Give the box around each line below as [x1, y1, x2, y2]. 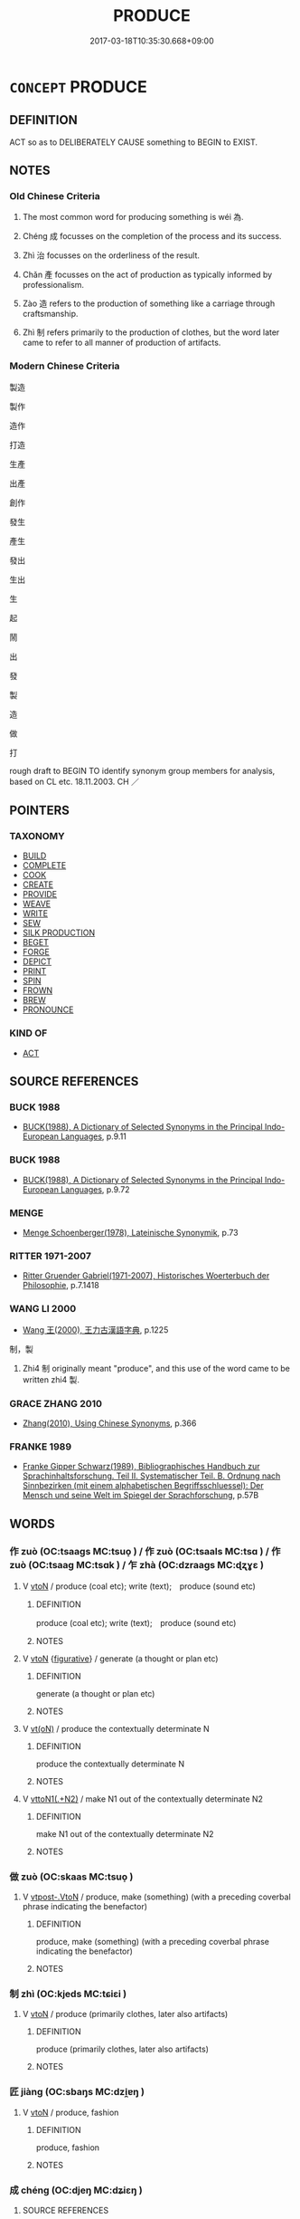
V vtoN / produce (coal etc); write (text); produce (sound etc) [22, 1581, 256, 1592]
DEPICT [22, 956, 52, 967]
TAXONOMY [9, 830, 65, 843]
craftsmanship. [22, 309, 79, 320]
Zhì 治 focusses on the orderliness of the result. [22, 250, 201, 261]
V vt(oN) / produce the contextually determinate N [22, 1723, 210, 1734]
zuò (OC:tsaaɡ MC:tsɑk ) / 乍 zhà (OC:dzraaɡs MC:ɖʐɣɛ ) [9, 1558, 265, 1571]
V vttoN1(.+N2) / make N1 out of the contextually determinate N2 [22, 1793, 264, 1804]
